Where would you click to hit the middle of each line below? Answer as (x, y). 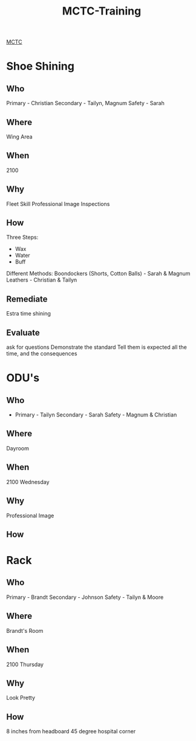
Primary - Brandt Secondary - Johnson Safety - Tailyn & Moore (85, 597)
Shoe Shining (40, 66)
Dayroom (18, 448)
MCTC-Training (102, 11)
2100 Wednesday (28, 482)
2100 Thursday (25, 664)
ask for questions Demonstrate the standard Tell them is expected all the (97, 347)
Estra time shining (29, 314)
